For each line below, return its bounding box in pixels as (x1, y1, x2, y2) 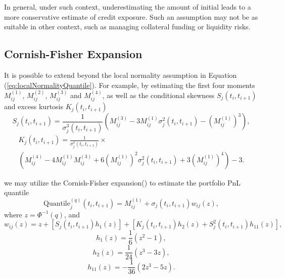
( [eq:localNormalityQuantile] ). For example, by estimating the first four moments (4, 79, 255, 90)
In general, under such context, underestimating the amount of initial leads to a (4, 2, 251, 12)
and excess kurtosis (4, 101, 63, 112)
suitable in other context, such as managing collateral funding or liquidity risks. (4, 21, 251, 32)
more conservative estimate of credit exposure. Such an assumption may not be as (4, 11, 258, 22)
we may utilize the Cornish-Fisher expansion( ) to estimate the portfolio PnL (4, 177, 241, 188)
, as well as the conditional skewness (102, 89, 215, 100)
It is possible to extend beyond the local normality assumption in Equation (4, 69, 237, 80)
